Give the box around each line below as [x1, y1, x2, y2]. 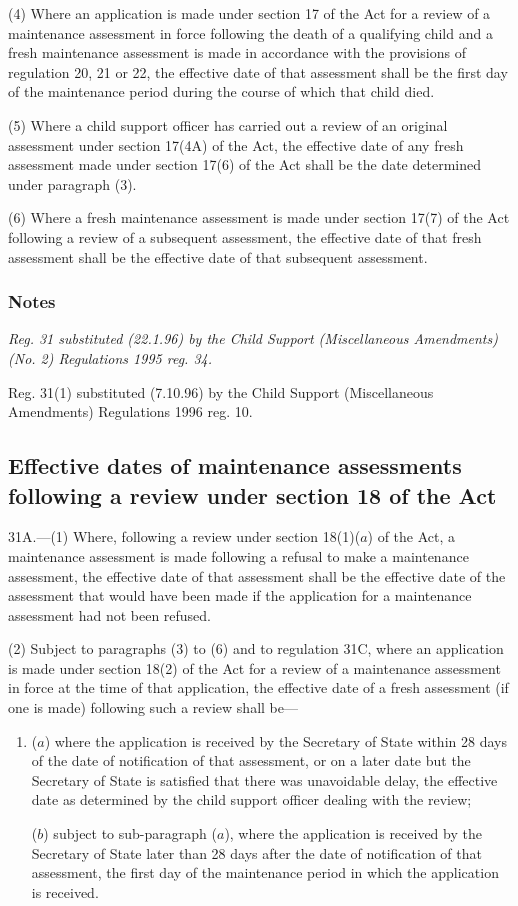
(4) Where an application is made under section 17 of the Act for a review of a [8, 3, 491, 23]
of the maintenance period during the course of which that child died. [8, 81, 435, 102]
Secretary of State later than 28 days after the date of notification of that [31, 842, 482, 863]
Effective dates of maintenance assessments [8, 450, 462, 481]
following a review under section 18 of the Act [8, 479, 497, 510]
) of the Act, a [367, 526, 456, 547]
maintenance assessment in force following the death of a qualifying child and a [8, 22, 493, 43]
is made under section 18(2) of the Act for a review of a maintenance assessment [8, 657, 501, 678]
